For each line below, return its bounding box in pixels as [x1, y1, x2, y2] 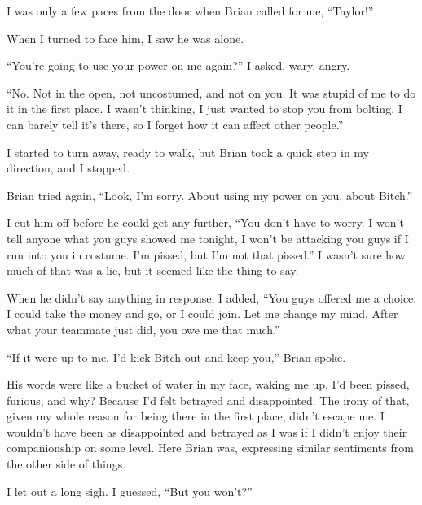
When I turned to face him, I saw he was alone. [7, 29, 244, 46]
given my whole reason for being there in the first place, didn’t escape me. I [7, 407, 385, 424]
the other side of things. [7, 455, 126, 472]
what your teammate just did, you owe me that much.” [7, 320, 280, 337]
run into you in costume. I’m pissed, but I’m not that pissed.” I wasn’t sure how [7, 246, 406, 263]
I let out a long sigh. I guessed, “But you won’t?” [7, 482, 253, 499]
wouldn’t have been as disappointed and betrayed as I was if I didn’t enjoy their [7, 423, 407, 440]
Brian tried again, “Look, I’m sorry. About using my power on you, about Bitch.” [7, 186, 413, 203]
